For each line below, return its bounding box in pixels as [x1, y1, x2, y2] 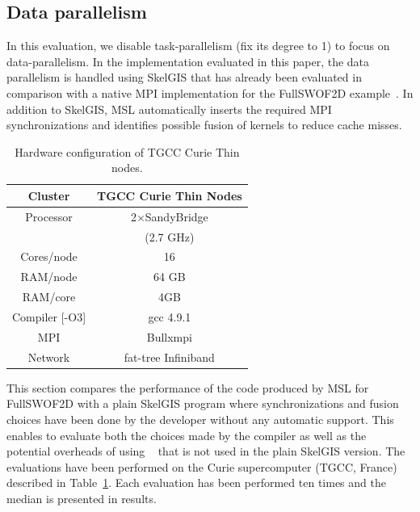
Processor [25, 208, 73, 225]
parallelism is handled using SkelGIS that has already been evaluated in [6, 69, 362, 86]
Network [27, 348, 70, 365]
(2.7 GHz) [145, 228, 195, 245]
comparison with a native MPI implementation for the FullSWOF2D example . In [6, 84, 414, 101]
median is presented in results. [6, 489, 157, 506]
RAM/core [22, 288, 76, 305]
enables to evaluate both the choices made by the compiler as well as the [6, 426, 367, 443]
